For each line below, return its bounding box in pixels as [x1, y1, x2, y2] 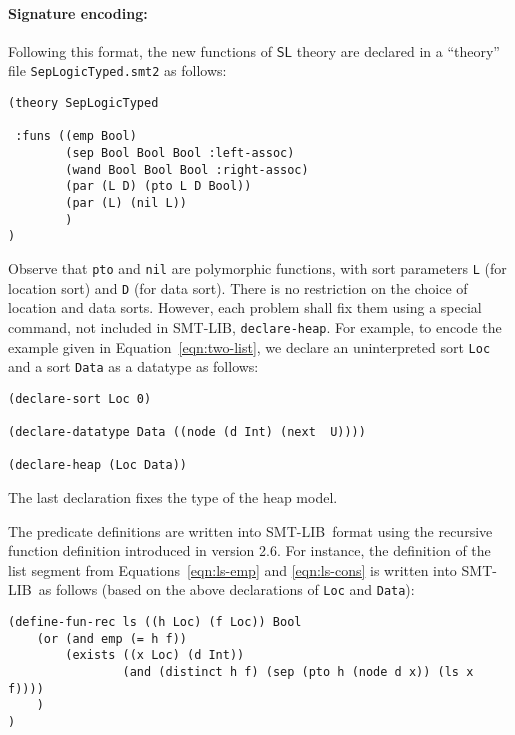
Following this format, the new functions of [8, 40, 273, 61]
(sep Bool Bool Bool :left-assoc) [65, 146, 295, 161]
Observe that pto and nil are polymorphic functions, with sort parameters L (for [8, 257, 507, 278]
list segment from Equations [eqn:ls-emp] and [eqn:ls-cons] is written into [8, 559, 457, 580]
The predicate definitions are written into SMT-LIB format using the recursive [8, 520, 493, 541]
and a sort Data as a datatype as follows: [8, 356, 259, 377]
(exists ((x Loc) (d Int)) [65, 648, 245, 663]
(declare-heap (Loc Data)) [8, 458, 187, 473]
